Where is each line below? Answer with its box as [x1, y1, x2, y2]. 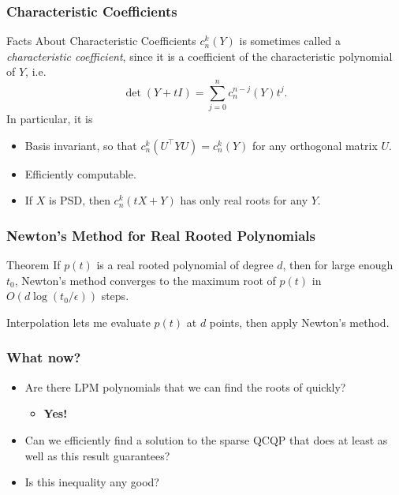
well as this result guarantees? [24, 447, 170, 463]
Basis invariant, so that [24, 137, 137, 153]
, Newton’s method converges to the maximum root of [14, 272, 276, 288]
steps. [101, 287, 129, 304]
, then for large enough [282, 257, 393, 273]
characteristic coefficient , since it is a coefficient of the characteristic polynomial [6, 47, 393, 64]
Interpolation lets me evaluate [6, 313, 151, 330]
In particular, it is [6, 111, 93, 127]
